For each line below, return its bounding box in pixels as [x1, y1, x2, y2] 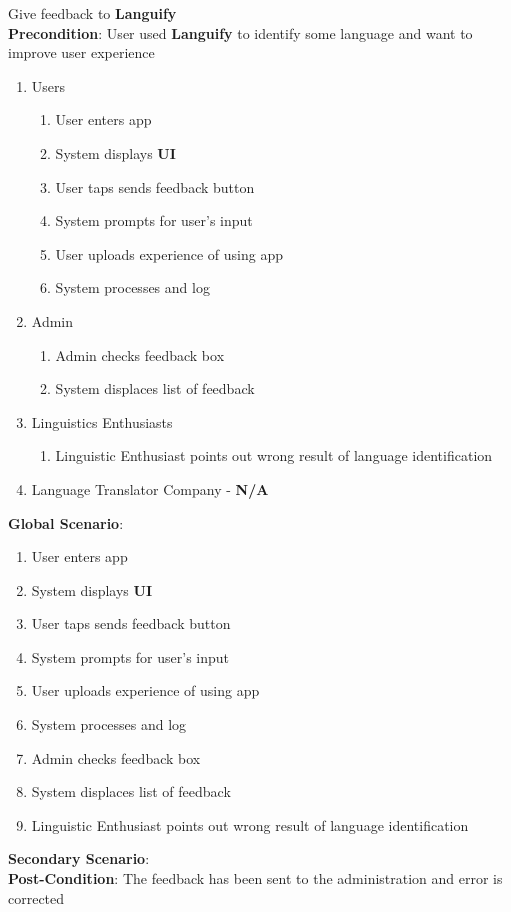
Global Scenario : [8, 512, 124, 533]
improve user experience [8, 42, 155, 63]
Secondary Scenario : [8, 848, 150, 869]
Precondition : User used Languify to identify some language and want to [8, 22, 473, 43]
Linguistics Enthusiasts [31, 411, 173, 432]
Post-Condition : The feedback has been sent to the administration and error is [8, 868, 503, 889]
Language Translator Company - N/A [31, 478, 269, 499]
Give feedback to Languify [8, 3, 177, 23]
